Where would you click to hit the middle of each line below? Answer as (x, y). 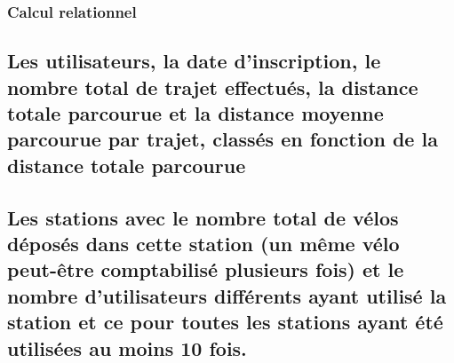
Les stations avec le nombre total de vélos (203, 217)
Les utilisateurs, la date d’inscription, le (194, 61)
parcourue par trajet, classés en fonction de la (223, 139)
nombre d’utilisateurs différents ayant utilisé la (227, 295)
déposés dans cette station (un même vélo (203, 243)
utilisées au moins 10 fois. (127, 347)
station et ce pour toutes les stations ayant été (225, 322)
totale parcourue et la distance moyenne (195, 113)
